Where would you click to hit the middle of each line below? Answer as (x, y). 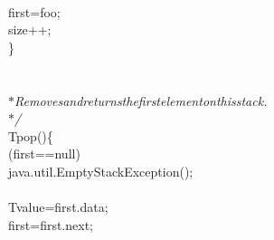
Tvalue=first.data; (58, 207)
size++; (30, 29)
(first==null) (44, 154)
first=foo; (34, 11)
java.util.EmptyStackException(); (101, 171)
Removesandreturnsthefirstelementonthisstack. (141, 100)
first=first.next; (51, 224)
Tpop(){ (31, 135)
